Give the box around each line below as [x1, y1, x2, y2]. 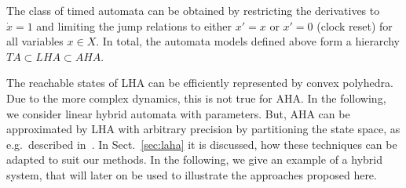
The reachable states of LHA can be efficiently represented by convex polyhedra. [6, 74, 393, 91]
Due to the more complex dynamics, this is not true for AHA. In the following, [6, 89, 386, 106]
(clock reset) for [316, 17, 393, 34]
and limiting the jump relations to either [36, 17, 232, 34]
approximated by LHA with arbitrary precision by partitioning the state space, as [6, 121, 401, 137]
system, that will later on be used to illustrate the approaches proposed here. [6, 166, 377, 183]
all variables [6, 33, 64, 49]
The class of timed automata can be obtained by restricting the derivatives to [6, 2, 380, 18]
